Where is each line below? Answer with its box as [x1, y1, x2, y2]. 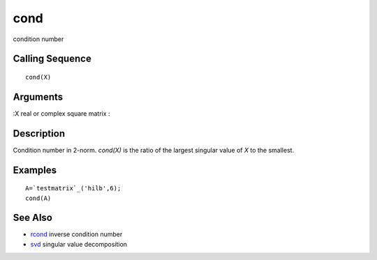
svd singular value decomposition [30, 240, 128, 248]
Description [13, 128, 66, 139]
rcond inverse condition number [30, 230, 123, 238]
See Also [13, 212, 52, 224]
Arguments [13, 91, 64, 102]
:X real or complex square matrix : [13, 109, 111, 118]
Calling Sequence [13, 53, 92, 65]
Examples [13, 164, 57, 176]
